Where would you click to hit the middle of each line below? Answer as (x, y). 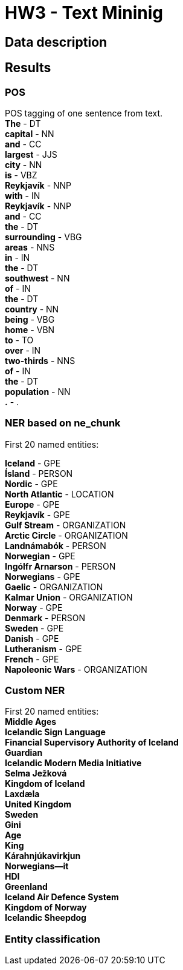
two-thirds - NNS (40, 360)
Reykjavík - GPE (37, 514)
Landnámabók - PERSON (56, 545)
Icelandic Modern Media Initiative (73, 763)
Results (28, 68)
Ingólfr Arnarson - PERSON (60, 566)
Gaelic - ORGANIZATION (54, 587)
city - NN (24, 164)
